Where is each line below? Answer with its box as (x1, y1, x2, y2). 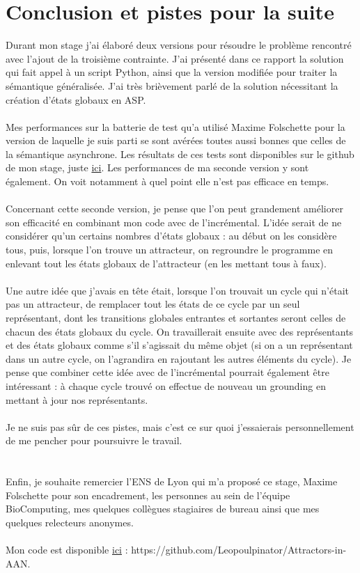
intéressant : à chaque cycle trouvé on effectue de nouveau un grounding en (6, 378, 326, 393)
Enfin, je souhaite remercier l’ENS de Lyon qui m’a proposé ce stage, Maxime (6, 474, 338, 489)
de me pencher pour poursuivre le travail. (6, 433, 182, 448)
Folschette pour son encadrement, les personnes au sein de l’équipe (6, 487, 290, 502)
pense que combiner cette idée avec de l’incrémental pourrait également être (6, 365, 329, 379)
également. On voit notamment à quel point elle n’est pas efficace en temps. (6, 174, 329, 189)
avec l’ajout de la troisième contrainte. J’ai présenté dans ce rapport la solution (6, 51, 344, 65)
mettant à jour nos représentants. (6, 392, 148, 407)
